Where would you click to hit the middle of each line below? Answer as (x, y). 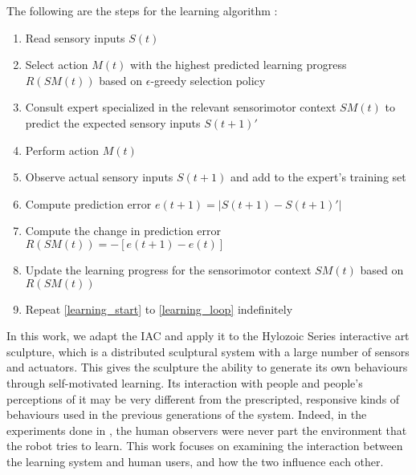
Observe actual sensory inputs (99, 177)
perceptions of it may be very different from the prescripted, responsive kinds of (203, 398)
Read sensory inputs (75, 37)
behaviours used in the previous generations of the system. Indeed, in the (187, 414)
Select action (57, 65)
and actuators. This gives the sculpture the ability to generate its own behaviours (207, 367)
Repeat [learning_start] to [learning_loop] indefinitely (159, 309)
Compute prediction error (88, 203)
